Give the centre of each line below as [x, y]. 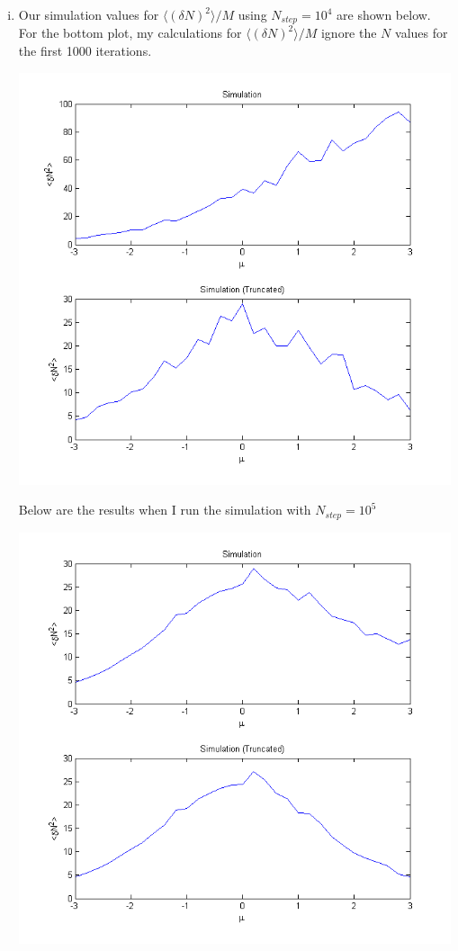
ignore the [349, 33]
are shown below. [384, 14]
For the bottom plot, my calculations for [130, 33]
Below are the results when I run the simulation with [165, 510]
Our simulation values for [89, 14]
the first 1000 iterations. [85, 51]
